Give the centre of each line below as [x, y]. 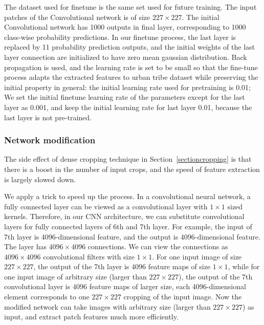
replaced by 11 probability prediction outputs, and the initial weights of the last [130, 47]
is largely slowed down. [40, 179]
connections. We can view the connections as [158, 246]
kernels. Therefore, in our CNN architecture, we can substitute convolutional [124, 216]
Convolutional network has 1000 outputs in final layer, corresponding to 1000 [125, 27]
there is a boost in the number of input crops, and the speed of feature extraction [132, 169]
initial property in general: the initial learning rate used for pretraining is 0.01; [127, 87]
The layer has [25, 246]
